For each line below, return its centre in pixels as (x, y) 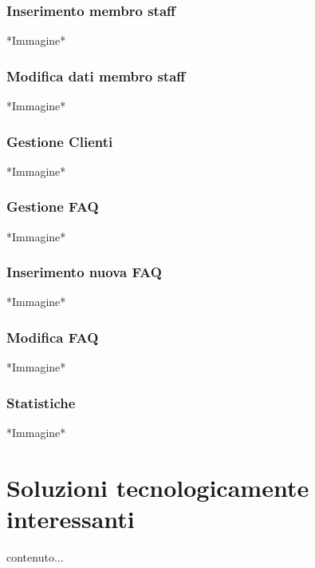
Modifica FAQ (53, 337)
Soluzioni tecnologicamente (158, 487)
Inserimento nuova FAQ (84, 272)
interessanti (71, 519)
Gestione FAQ (53, 207)
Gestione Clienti (60, 141)
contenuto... (35, 557)
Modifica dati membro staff (96, 75)
